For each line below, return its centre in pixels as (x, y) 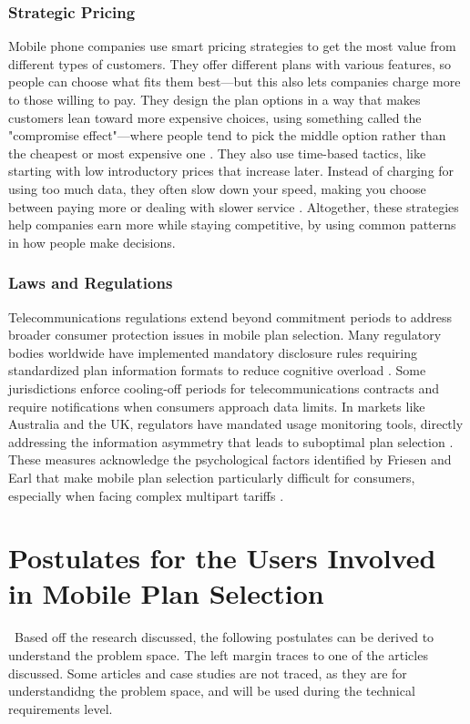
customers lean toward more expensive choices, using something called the (215, 117)
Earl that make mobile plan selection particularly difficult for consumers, (212, 477)
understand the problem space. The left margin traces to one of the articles (218, 655)
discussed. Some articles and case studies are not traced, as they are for (208, 673)
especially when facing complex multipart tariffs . (146, 495)
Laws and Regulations (91, 283)
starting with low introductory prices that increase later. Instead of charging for (231, 171)
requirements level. (61, 708)
